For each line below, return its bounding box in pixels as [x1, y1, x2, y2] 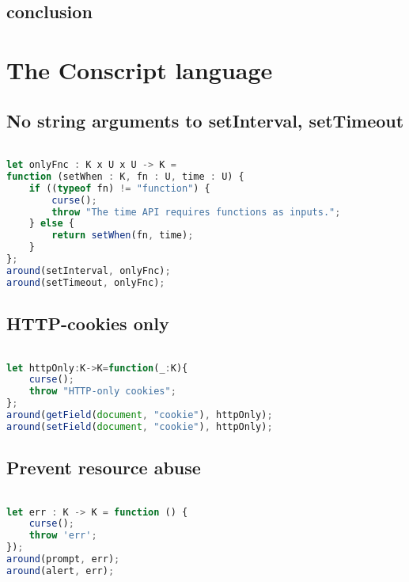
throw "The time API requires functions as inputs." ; [51, 206, 341, 218]
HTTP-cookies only [6, 311, 169, 336]
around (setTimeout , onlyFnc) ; [6, 276, 165, 288]
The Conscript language [6, 53, 273, 86]
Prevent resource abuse [6, 455, 201, 480]
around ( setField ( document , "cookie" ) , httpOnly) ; [6, 420, 273, 432]
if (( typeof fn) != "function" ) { [28, 182, 210, 194]
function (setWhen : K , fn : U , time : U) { [6, 170, 244, 182]
